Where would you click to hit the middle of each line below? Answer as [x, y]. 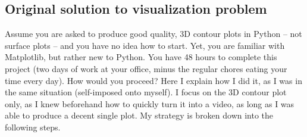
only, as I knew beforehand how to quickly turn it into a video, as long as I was [150, 103]
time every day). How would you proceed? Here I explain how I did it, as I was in [153, 80]
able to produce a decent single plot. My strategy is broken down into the [139, 115]
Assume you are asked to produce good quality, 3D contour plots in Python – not [153, 34]
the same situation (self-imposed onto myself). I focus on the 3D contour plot [146, 92]
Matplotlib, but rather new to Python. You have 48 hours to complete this [141, 57]
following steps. [33, 127]
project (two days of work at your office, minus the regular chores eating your [146, 68]
